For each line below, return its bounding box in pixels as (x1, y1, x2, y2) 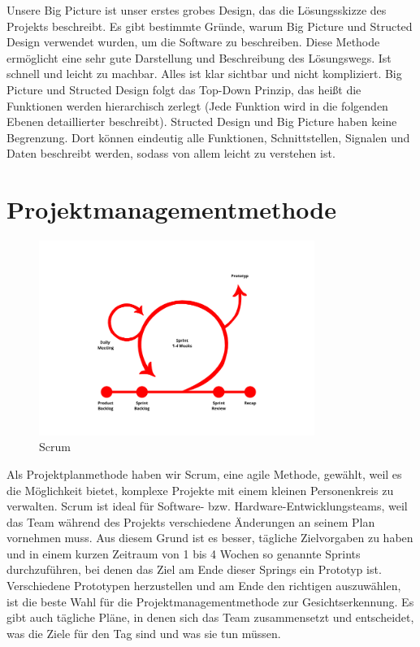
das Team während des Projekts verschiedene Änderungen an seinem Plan (6, 513, 375, 530)
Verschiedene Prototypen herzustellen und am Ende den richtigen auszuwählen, (6, 577, 401, 594)
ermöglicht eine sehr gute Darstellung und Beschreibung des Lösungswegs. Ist (6, 49, 392, 66)
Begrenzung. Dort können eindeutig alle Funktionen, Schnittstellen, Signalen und (6, 128, 410, 145)
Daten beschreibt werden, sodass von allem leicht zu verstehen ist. (6, 145, 336, 162)
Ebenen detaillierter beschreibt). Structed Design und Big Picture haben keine (6, 113, 397, 130)
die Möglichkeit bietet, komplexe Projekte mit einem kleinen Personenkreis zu (6, 481, 394, 498)
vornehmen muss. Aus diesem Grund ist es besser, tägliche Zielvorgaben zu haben (6, 529, 414, 546)
